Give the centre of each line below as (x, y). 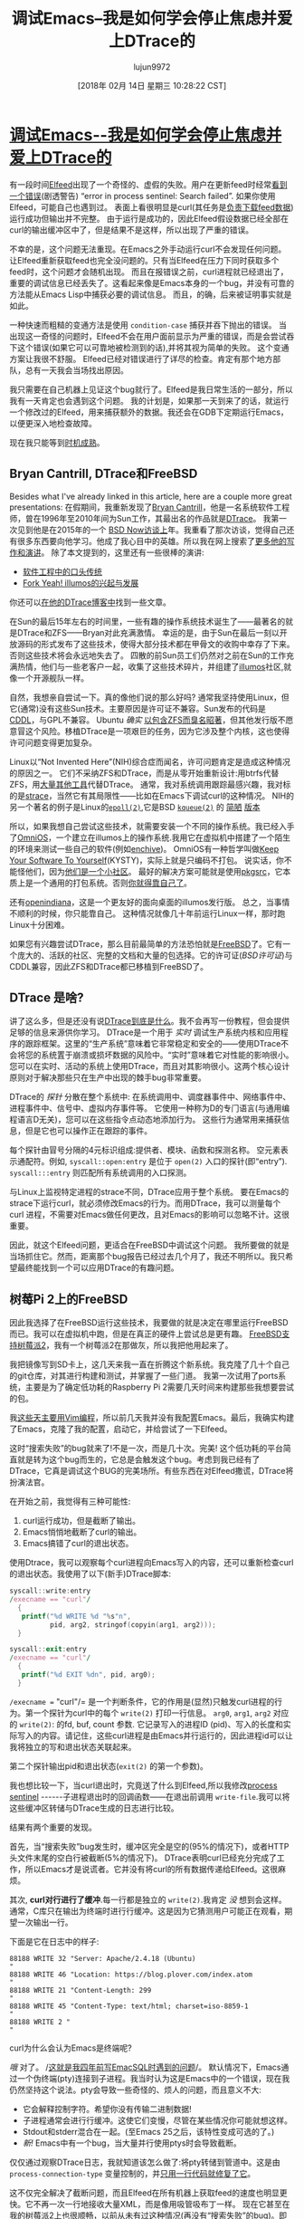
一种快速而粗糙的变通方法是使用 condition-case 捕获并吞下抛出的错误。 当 (148, 325)
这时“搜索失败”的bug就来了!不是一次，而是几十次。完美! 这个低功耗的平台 (146, 1449)
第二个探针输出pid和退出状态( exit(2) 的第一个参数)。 (109, 1765)
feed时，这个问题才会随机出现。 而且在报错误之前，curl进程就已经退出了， (149, 272)
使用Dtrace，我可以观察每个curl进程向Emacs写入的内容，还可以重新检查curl (152, 1563)
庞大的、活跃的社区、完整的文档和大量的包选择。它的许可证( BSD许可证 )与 (155, 955)
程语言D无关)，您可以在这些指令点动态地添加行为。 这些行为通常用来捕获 (146, 1120)
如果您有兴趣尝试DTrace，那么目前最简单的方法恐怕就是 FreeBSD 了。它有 (146, 943)
